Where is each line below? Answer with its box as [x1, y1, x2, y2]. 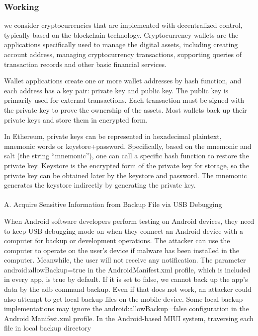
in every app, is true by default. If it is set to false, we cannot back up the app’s [4, 274, 248, 284]
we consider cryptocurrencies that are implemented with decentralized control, [4, 20, 243, 30]
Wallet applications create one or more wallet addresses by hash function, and [4, 75, 242, 86]
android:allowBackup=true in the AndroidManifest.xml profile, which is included [4, 264, 251, 274]
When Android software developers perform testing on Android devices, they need [4, 215, 255, 226]
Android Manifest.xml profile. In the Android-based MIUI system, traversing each [4, 313, 254, 323]
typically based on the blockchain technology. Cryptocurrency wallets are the [4, 29, 239, 40]
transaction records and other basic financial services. [4, 59, 167, 69]
